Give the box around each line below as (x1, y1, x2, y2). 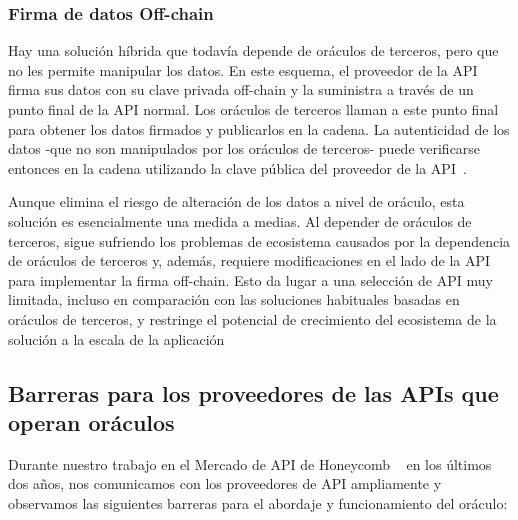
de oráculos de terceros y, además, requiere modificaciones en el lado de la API (8, 250, 491, 271)
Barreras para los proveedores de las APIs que (8, 377, 499, 408)
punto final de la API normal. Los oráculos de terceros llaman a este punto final (8, 99, 499, 119)
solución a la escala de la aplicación (8, 328, 225, 349)
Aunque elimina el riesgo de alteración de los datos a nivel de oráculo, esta (8, 191, 465, 212)
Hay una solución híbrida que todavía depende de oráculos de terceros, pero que (8, 40, 499, 61)
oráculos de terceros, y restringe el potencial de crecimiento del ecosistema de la (8, 308, 497, 329)
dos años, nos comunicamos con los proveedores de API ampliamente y (8, 473, 442, 494)
